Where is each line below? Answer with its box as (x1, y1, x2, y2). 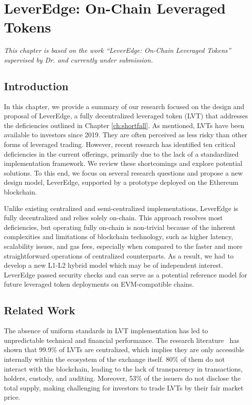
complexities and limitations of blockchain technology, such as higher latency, (4, 231, 233, 242)
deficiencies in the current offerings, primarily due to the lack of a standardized (4, 148, 239, 159)
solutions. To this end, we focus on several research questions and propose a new (4, 167, 243, 178)
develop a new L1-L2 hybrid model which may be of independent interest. (4, 260, 223, 270)
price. (4, 392, 20, 402)
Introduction (4, 78, 69, 93)
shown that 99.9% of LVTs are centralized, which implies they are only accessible (4, 344, 245, 355)
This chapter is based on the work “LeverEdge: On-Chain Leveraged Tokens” (4, 45, 231, 55)
